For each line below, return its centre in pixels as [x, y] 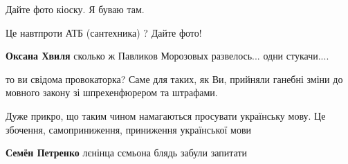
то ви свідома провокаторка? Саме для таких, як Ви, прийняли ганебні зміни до [174, 79]
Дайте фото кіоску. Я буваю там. [75, 9]
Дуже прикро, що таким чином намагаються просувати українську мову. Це [166, 115]
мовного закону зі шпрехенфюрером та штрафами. [112, 92]
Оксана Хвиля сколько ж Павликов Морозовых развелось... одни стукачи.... [167, 56]
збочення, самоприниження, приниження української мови [128, 129]
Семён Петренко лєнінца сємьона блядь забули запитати [127, 153]
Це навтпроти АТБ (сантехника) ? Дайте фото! [104, 32]
